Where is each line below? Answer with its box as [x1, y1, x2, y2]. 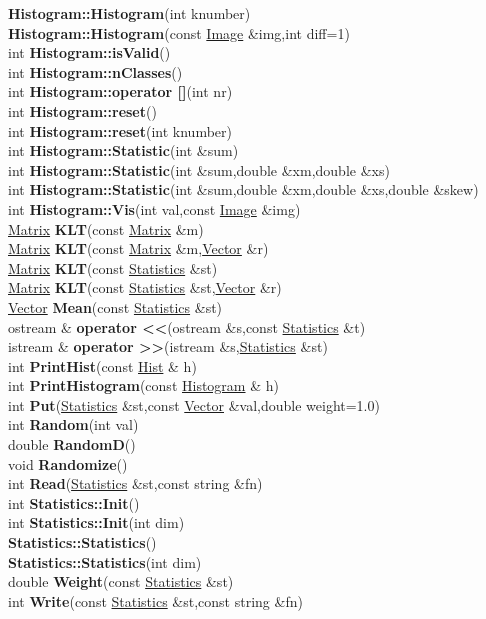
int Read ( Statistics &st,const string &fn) [8, 473, 263, 494]
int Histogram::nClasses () [8, 61, 183, 82]
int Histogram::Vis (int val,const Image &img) [8, 198, 301, 219]
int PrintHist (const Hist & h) [8, 355, 197, 376]
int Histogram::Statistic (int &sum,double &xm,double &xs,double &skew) [8, 179, 479, 200]
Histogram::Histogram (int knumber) [8, 3, 251, 23]
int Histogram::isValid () [8, 42, 171, 63]
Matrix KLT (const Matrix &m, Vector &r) [8, 238, 269, 259]
